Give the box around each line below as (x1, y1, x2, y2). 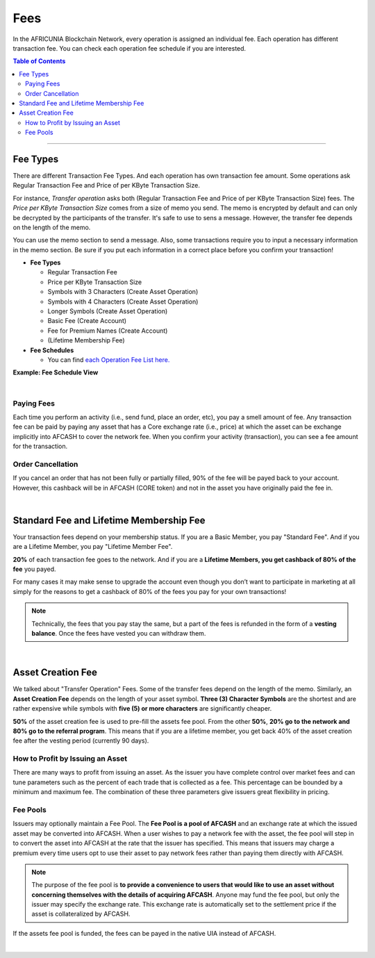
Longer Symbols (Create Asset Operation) (47, 307, 168, 315)
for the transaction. (12, 442, 68, 451)
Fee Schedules (30, 346, 74, 354)
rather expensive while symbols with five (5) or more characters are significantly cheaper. (12, 704, 272, 713)
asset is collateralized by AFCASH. (31, 910, 131, 918)
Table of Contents (12, 57, 66, 65)
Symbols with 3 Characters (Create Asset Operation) (47, 288, 199, 296)
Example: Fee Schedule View (12, 368, 99, 377)
